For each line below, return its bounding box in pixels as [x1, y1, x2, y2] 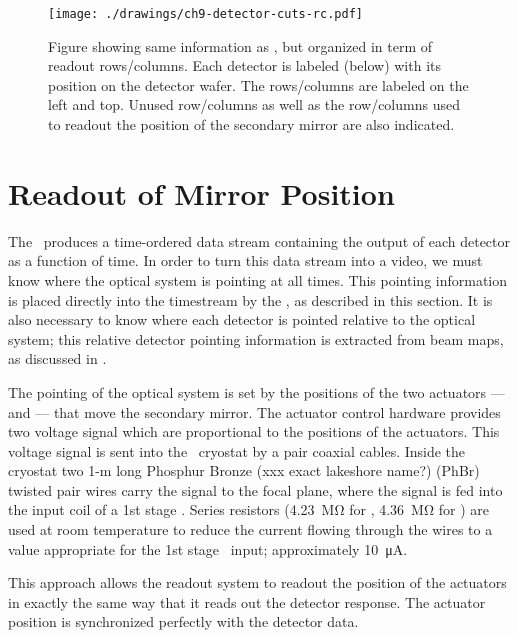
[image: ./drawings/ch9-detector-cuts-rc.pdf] [48, 7, 363, 21]
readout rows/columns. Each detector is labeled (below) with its [48, 55, 441, 76]
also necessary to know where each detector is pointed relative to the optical [8, 309, 476, 330]
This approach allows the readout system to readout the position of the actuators [8, 572, 507, 593]
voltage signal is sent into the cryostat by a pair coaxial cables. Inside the [8, 440, 466, 461]
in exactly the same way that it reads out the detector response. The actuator [8, 591, 486, 612]
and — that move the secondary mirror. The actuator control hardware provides [8, 401, 501, 422]
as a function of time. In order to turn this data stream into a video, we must [8, 250, 483, 271]
